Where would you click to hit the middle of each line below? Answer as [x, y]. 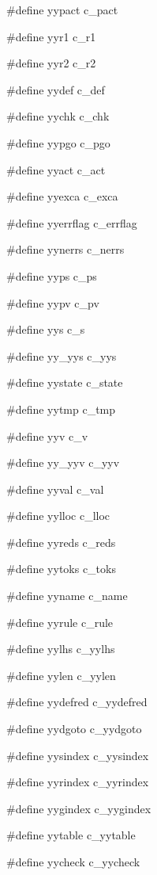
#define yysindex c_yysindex [78, 755]
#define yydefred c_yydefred [77, 702]
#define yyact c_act [56, 169]
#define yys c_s [46, 329]
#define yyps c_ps [52, 275]
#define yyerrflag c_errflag [72, 222]
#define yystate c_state [65, 382]
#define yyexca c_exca [62, 196]
